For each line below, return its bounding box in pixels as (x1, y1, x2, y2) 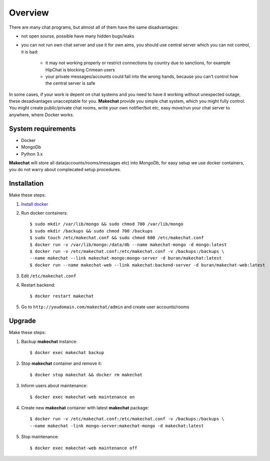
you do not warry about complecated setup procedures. (9, 167, 121, 173)
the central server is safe (45, 80, 96, 86)
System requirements (9, 124, 76, 133)
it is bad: (21, 49, 38, 54)
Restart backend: (21, 282, 55, 288)
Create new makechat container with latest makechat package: (21, 405, 149, 410)
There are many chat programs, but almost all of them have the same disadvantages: (9, 24, 179, 30)
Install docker (21, 201, 49, 207)
